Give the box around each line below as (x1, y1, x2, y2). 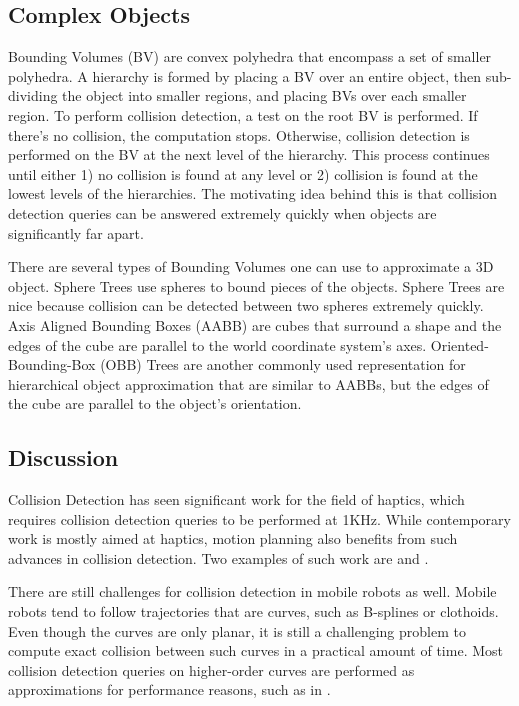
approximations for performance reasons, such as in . (8, 679, 331, 700)
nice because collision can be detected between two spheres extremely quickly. (8, 295, 484, 316)
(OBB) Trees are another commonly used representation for (100, 354, 466, 375)
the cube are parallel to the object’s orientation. (8, 393, 302, 414)
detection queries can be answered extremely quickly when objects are (8, 202, 437, 223)
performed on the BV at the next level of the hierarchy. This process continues (8, 144, 490, 165)
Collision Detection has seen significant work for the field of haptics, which (8, 489, 465, 510)
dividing (8, 85, 58, 106)
